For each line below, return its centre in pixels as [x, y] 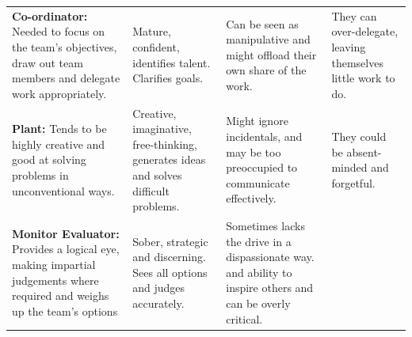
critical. [244, 318]
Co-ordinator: [50, 15]
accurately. [158, 303]
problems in [40, 174]
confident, [156, 46]
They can [354, 15]
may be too [254, 151]
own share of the [266, 70]
